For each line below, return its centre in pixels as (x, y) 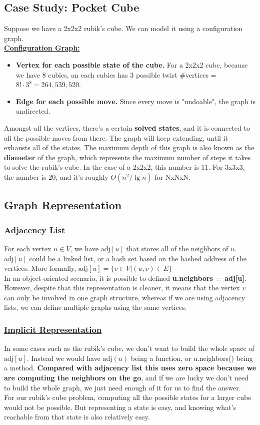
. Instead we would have (63, 358)
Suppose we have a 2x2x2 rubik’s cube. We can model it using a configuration (123, 28)
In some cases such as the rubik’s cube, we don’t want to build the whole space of (129, 348)
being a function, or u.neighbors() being (192, 358)
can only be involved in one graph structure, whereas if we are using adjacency (125, 297)
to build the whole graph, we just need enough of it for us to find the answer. (122, 387)
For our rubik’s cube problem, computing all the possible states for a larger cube (128, 397)
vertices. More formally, (40, 268)
